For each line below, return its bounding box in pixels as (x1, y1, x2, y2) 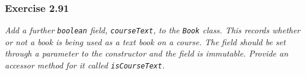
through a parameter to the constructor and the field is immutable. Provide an (5, 47, 289, 60)
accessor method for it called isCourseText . (5, 59, 165, 71)
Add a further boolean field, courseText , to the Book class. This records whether (5, 24, 301, 36)
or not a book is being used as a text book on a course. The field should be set (5, 35, 286, 48)
